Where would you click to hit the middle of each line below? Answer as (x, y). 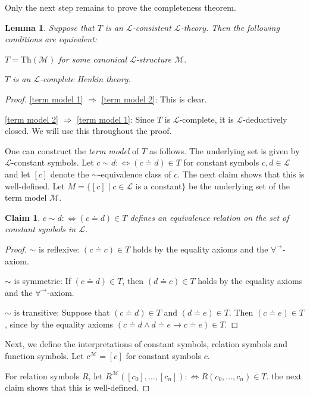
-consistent (152, 27)
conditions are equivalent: (51, 39)
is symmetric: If (42, 281)
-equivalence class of (134, 174)
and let (18, 174)
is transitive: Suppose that (62, 312)
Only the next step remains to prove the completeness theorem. (120, 7)
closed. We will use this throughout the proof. (88, 131)
